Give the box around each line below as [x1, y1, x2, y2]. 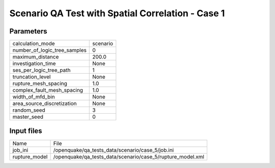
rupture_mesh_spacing [12, 80, 67, 87]
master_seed [12, 113, 43, 120]
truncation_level [12, 74, 51, 81]
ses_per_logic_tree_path [12, 66, 71, 74]
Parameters [9, 27, 47, 36]
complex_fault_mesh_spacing [12, 87, 84, 94]
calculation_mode [12, 40, 56, 47]
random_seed [12, 107, 45, 114]
